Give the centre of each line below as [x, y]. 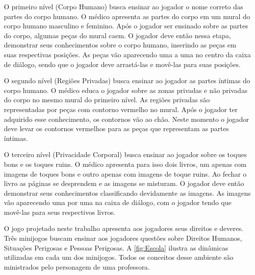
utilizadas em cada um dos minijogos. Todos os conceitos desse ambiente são [119, 257]
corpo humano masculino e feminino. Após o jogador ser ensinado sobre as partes [126, 26]
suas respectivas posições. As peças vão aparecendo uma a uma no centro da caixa [127, 54]
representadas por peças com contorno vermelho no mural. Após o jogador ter [121, 109]
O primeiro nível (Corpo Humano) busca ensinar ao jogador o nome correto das [124, 6]
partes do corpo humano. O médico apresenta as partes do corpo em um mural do [127, 16]
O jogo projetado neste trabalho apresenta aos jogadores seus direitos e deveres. [124, 228]
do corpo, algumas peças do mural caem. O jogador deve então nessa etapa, [117, 35]
